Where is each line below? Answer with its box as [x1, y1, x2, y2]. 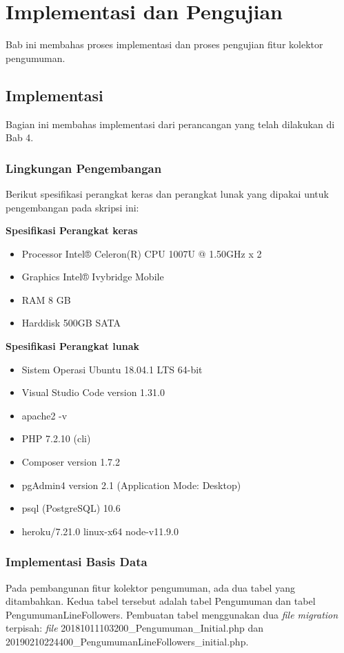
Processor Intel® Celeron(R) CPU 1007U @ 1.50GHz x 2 [21, 246, 262, 260]
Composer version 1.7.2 [21, 455, 120, 469]
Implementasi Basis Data [6, 553, 148, 570]
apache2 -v [21, 408, 68, 422]
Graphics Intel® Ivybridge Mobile [21, 269, 164, 284]
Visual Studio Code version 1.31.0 [21, 385, 165, 400]
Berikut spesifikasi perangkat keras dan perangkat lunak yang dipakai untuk [6, 186, 329, 200]
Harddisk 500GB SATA [21, 315, 121, 330]
